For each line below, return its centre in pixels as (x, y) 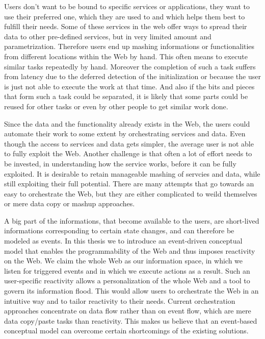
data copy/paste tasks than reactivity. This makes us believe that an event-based (131, 320)
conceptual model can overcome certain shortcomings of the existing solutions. (126, 331)
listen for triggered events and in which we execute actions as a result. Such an (127, 270)
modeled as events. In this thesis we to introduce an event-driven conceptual (123, 241)
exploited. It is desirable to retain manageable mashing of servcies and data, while (132, 173)
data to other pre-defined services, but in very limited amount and (108, 36)
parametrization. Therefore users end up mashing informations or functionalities (129, 46)
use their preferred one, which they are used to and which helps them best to (125, 16)
